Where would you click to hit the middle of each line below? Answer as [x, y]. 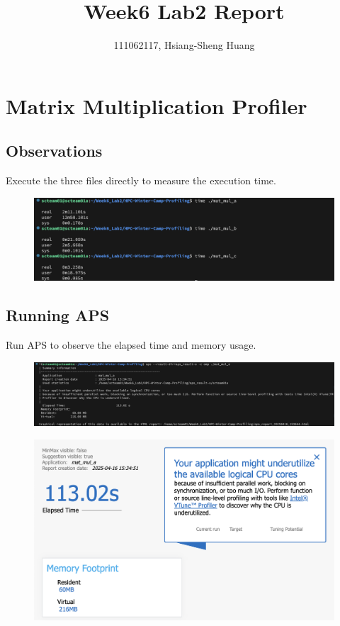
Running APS [58, 315]
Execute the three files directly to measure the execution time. [141, 180]
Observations [54, 151]
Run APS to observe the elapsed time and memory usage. [131, 345]
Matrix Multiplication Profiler [157, 105]
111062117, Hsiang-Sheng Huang [184, 45]
